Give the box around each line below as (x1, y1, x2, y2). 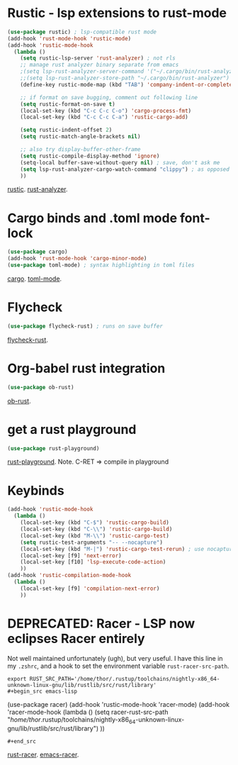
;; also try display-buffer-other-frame (20, 146, 141, 153)
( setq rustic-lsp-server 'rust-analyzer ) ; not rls (20, 55, 176, 62)
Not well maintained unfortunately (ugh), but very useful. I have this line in (7, 654, 223, 662)
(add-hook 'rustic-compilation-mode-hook (7, 572, 132, 579)
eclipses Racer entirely (7, 630, 145, 647)
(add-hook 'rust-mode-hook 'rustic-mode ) (7, 35, 132, 42)
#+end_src (7, 738, 37, 745)
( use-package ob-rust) (7, 384, 74, 391)
